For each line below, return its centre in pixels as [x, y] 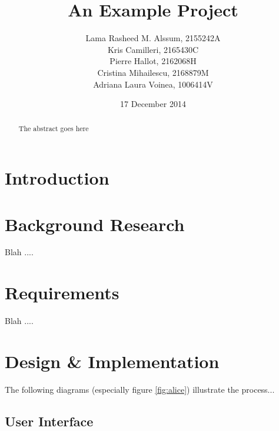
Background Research [95, 224]
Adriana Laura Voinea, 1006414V [153, 84]
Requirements [62, 293]
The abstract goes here [54, 128]
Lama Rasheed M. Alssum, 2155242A [153, 38]
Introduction [57, 178]
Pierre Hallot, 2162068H [153, 61]
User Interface [49, 421]
